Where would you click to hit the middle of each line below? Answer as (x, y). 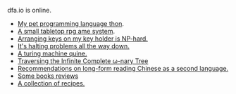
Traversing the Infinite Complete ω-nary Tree (83, 61)
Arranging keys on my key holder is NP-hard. (82, 39)
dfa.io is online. (29, 10)
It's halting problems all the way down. (74, 46)
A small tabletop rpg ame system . (66, 31)
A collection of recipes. (51, 83)
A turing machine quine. (52, 53)
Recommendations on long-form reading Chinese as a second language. (123, 68)
